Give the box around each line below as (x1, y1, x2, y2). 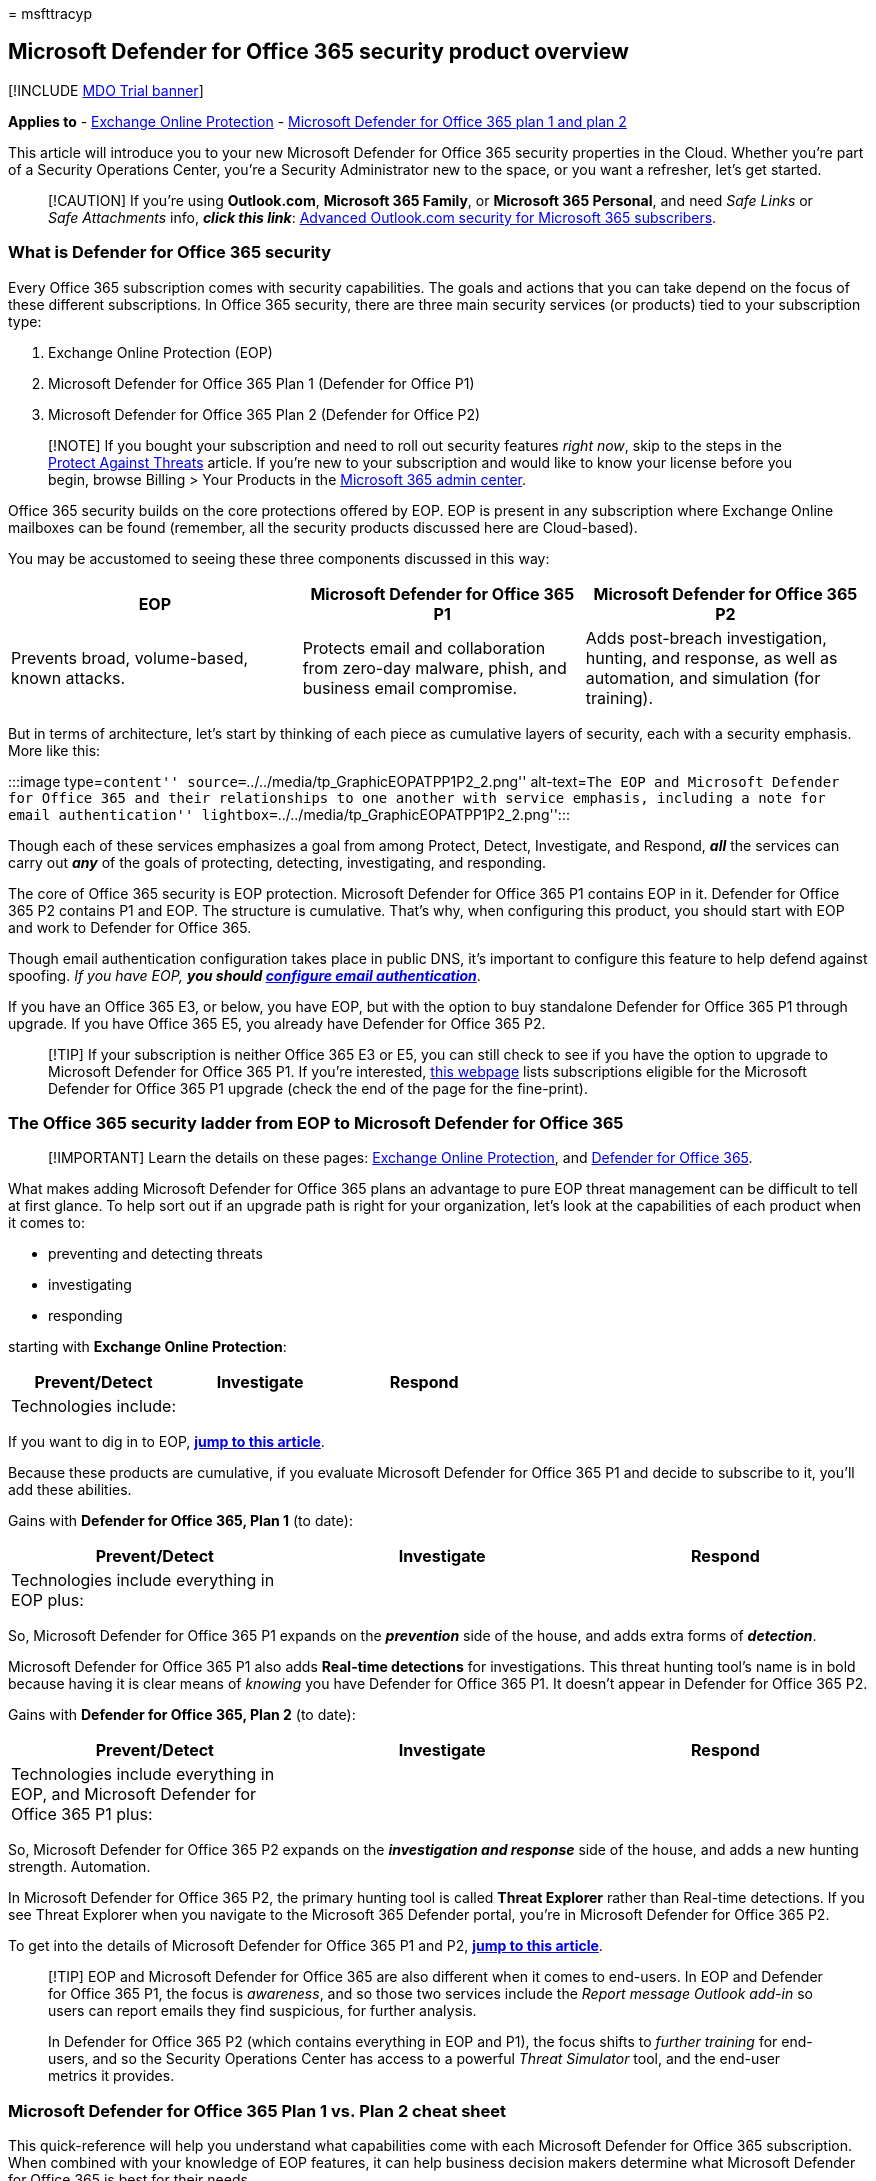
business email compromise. (302, 677, 518, 698)
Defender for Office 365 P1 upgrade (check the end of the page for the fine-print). (48, 1079, 588, 1097)
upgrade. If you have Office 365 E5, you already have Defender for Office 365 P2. (8, 1014, 546, 1032)
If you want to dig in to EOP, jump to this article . (8, 1433, 325, 1451)
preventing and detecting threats (48, 1245, 263, 1263)
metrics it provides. (48, 2067, 175, 2085)
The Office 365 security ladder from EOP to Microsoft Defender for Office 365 (8, 1112, 624, 1133)
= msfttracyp (8, 5, 93, 22)
